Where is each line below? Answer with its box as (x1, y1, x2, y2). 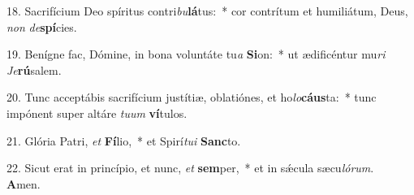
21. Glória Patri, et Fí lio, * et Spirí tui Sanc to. (6, 132, 241, 149)
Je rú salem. (6, 61, 62, 78)
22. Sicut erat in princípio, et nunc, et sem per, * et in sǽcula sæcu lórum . (6, 159, 374, 176)
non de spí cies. (6, 18, 77, 35)
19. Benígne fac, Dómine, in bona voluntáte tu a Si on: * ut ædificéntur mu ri (6, 45, 386, 63)
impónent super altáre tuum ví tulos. (6, 104, 188, 121)
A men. (6, 175, 41, 192)
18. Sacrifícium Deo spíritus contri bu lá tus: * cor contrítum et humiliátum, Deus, (6, 2, 408, 19)
